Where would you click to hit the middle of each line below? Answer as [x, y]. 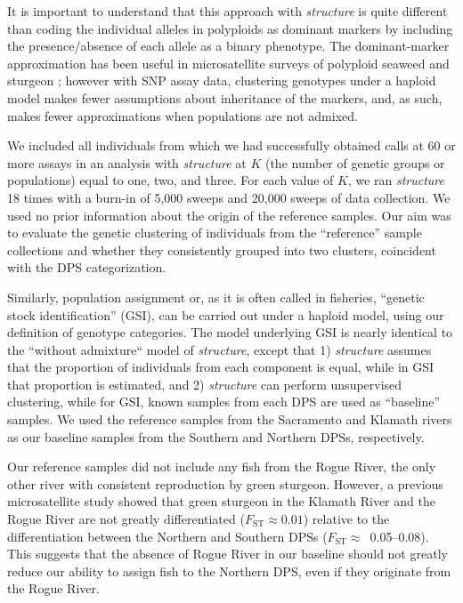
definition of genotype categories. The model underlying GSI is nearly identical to [230, 332]
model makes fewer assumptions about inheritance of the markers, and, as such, [225, 97]
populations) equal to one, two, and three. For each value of [171, 180]
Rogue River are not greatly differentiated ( [126, 519]
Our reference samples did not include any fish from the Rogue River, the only [222, 466]
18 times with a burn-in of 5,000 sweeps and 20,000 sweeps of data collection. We [229, 197]
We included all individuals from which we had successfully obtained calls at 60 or [231, 145]
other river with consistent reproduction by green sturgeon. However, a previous [225, 483]
